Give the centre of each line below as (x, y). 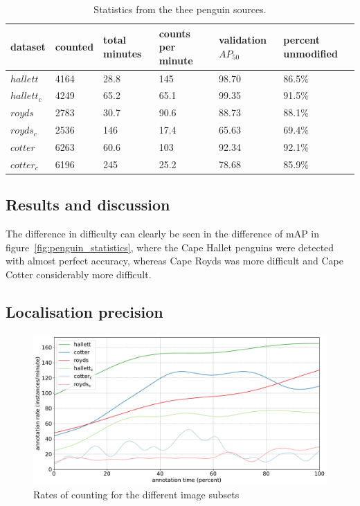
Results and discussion (88, 205)
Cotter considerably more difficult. (79, 274)
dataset (28, 47)
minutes (123, 53)
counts (174, 33)
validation (243, 40)
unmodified (310, 53)
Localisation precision (84, 311)
